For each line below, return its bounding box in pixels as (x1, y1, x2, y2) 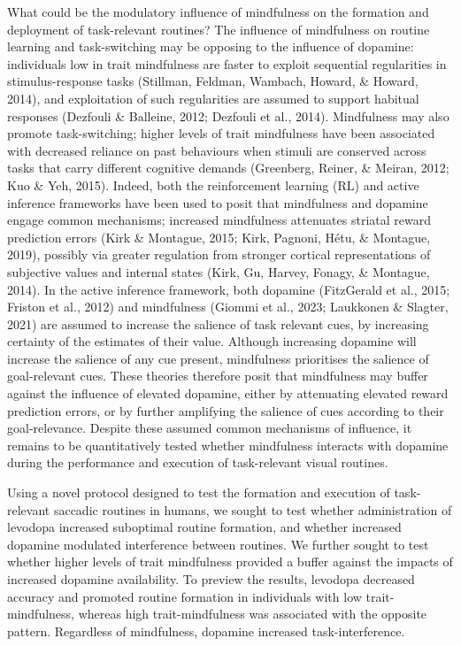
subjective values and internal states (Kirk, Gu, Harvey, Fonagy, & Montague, (7, 262, 430, 281)
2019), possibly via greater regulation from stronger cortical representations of (7, 245, 431, 264)
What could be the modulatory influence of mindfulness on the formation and (7, 3, 429, 20)
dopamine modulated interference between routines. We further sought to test (7, 534, 429, 553)
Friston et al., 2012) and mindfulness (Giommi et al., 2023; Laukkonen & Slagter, (7, 297, 449, 316)
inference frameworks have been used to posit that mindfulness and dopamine (7, 193, 428, 211)
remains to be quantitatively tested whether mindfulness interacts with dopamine (7, 435, 449, 454)
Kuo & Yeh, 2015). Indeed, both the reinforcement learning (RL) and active (7, 175, 419, 194)
